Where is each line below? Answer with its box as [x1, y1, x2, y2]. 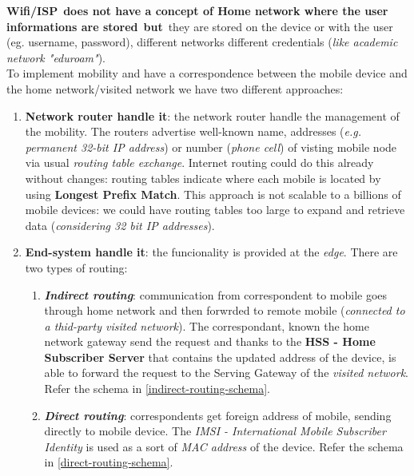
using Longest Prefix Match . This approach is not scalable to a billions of [25, 185, 401, 202]
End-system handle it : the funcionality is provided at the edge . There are [25, 244, 398, 260]
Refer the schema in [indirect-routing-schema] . [44, 380, 271, 397]
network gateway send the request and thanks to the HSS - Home [44, 333, 376, 350]
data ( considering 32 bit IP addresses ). [25, 216, 215, 233]
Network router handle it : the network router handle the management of [25, 107, 400, 124]
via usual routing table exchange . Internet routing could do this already [25, 154, 374, 171]
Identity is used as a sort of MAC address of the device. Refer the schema [44, 438, 404, 454]
